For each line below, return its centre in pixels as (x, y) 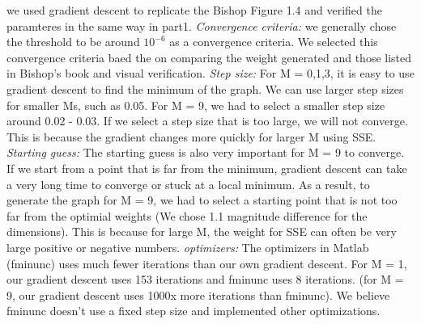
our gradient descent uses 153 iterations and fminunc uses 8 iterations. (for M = (205, 279)
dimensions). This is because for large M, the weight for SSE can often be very (202, 231)
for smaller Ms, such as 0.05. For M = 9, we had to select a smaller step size (196, 105)
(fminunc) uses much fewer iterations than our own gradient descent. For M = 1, (207, 263)
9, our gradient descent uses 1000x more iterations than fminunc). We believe (198, 295)
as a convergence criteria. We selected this (274, 42)
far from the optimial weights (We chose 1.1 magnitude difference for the (187, 215)
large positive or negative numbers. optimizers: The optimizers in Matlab (188, 247)
